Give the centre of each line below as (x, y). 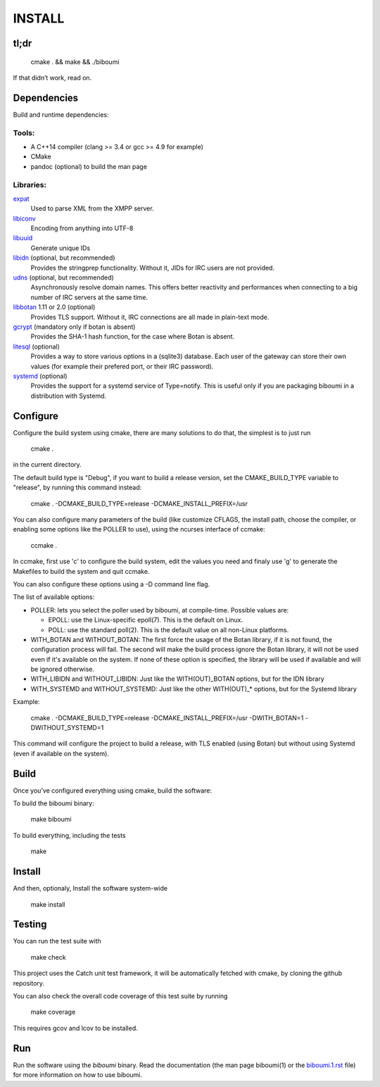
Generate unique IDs (61, 248)
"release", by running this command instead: (77, 488)
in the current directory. (47, 465)
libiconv (25, 218)
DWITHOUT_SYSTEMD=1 (67, 728)
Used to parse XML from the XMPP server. (92, 208)
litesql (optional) (36, 346)
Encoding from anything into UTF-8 (82, 228)
